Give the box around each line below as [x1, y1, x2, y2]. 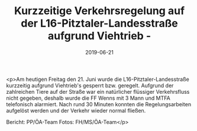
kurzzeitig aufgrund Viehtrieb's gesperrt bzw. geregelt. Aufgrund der [6, 81, 174, 89]
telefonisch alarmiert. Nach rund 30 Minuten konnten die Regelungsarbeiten [6, 100, 191, 107]
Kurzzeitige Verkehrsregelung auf [14, 4, 185, 18]
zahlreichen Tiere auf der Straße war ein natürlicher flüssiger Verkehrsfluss [6, 88, 190, 95]
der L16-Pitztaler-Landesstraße [20, 17, 179, 30]
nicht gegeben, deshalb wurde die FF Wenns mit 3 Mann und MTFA [6, 94, 170, 101]
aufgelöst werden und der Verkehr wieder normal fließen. [6, 107, 146, 114]
